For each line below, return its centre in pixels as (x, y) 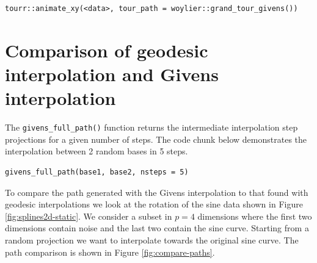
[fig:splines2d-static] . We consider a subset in (89, 216)
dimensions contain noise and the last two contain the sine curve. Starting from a (157, 228)
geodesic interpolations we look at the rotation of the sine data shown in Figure (154, 204)
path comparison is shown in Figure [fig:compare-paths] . (110, 252)
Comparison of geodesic (107, 50)
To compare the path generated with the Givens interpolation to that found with (157, 192)
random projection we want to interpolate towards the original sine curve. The (152, 240)
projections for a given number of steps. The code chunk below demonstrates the (156, 139)
